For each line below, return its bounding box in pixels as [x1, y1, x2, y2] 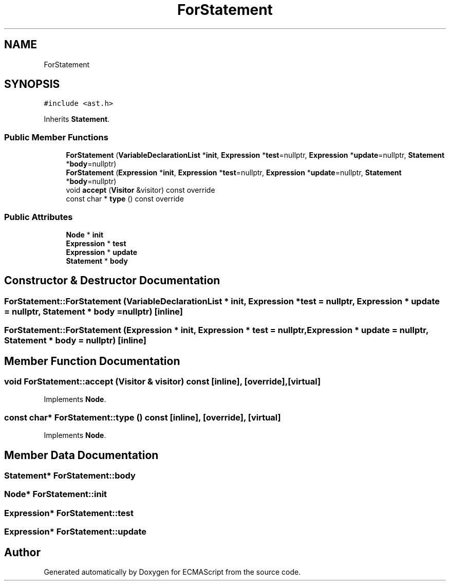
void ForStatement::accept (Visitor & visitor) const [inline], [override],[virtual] [4, 376, 321, 387]
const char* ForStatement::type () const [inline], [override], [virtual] [4, 412, 281, 423]
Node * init [66, 230, 104, 239]
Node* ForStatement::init [4, 489, 107, 500]
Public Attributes [4, 211, 73, 222]
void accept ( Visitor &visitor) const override [66, 186, 215, 195]
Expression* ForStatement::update [4, 526, 147, 537]
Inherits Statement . [44, 115, 110, 124]
